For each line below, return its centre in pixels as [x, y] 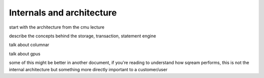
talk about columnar [29, 45]
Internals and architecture [63, 13]
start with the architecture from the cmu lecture [57, 27]
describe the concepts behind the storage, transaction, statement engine [83, 36]
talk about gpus [25, 54]
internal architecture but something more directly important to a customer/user [88, 69]
